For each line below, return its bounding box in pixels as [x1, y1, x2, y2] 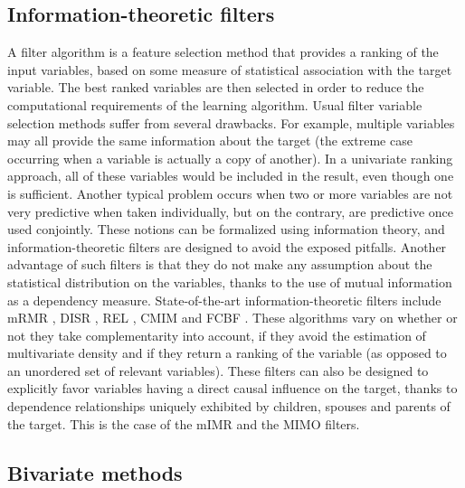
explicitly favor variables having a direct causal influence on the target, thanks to [7, 379, 458, 398]
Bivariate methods [7, 458, 183, 486]
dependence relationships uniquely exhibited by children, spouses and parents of [7, 397, 451, 416]
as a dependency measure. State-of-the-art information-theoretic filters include [7, 290, 441, 309]
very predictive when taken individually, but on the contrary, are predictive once [7, 202, 454, 221]
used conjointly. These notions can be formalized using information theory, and [7, 220, 445, 239]
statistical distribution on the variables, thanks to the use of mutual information [7, 272, 452, 291]
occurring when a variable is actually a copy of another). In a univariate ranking [7, 148, 453, 167]
